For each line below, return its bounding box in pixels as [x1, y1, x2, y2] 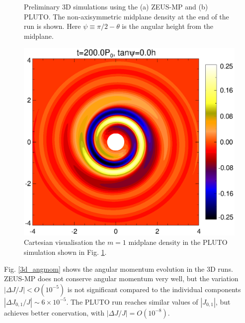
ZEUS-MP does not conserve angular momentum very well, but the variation [4, 273, 239, 284]
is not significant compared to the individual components [67, 284, 241, 294]
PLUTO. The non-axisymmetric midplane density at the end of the [24, 11, 229, 21]
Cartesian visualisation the [24, 237, 105, 247]
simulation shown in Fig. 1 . [24, 246, 107, 257]
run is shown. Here [24, 21, 81, 31]
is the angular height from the [122, 21, 214, 31]
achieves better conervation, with [4, 307, 104, 318]
